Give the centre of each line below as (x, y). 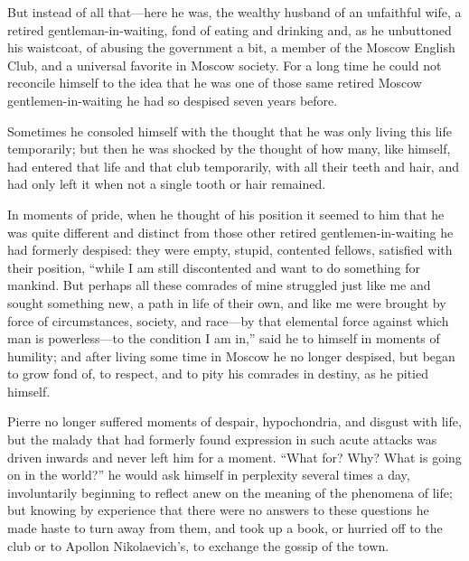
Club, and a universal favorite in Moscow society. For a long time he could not (225, 65)
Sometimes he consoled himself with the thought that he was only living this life (230, 131)
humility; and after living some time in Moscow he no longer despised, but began (231, 355)
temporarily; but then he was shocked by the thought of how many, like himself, (229, 149)
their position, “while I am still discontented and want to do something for (214, 267)
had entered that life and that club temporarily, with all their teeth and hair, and (233, 166)
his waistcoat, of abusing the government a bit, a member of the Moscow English (231, 47)
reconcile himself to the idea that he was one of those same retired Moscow (215, 83)
